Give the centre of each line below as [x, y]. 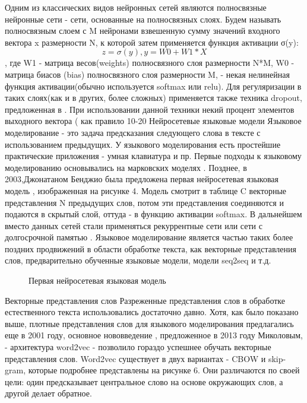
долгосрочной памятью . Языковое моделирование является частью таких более [149, 237]
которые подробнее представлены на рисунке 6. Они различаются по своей [164, 370]
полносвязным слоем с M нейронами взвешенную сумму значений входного [143, 31]
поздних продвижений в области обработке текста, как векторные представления [151, 248]
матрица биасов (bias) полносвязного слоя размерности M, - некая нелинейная [147, 74]
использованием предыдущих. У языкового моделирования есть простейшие [143, 144]
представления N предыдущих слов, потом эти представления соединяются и [144, 202]
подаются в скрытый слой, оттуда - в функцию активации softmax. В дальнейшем [153, 214]
